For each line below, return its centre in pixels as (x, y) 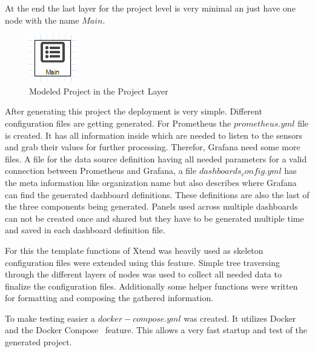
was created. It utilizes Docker (240, 318)
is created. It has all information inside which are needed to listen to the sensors (154, 135)
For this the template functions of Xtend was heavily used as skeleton (134, 250)
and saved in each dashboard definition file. (85, 230)
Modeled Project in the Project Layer (99, 91)
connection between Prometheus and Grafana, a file (101, 171)
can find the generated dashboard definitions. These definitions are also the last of (157, 194)
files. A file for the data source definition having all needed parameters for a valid (156, 158)
